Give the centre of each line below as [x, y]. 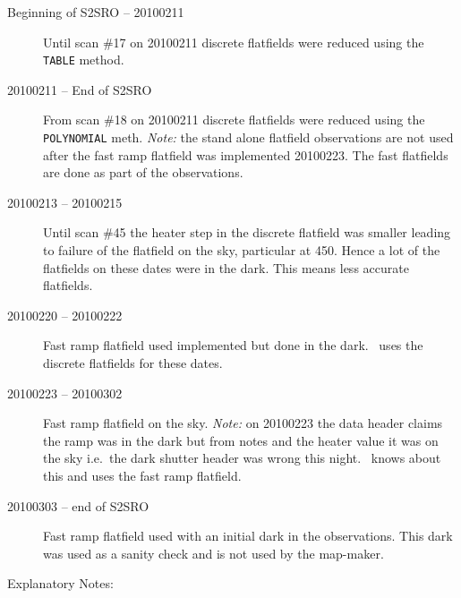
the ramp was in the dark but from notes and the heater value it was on [241, 440]
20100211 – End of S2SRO [80, 89]
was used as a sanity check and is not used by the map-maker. [213, 553]
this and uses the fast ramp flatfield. [142, 475]
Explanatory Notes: [60, 583]
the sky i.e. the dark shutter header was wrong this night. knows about [242, 458]
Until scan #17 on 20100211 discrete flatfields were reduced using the [234, 42]
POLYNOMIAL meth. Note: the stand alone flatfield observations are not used [248, 137]
